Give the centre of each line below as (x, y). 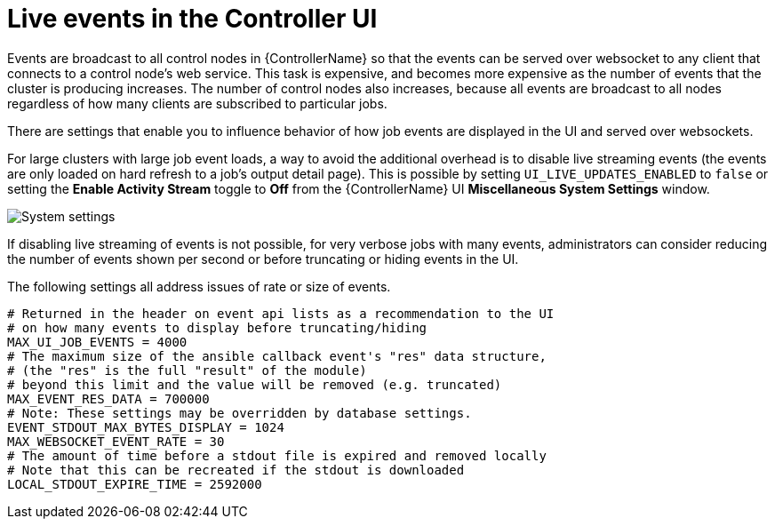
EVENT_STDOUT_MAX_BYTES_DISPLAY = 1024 (146, 427)
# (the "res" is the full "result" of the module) (187, 370)
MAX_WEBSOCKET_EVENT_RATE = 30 (116, 441)
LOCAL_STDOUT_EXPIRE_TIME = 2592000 (135, 484)
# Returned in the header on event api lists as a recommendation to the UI (281, 313)
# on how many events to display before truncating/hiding (217, 327)
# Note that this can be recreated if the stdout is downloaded (236, 470)
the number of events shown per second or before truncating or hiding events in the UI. (263, 259)
